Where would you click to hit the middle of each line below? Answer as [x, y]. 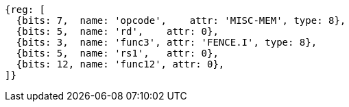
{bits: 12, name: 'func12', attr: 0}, [120, 64]
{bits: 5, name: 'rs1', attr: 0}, [117, 53]
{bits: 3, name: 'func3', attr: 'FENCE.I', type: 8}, [167, 42]
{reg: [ [25, 10]
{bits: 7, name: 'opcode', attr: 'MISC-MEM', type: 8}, [181, 20]
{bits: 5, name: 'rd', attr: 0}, [117, 31]
